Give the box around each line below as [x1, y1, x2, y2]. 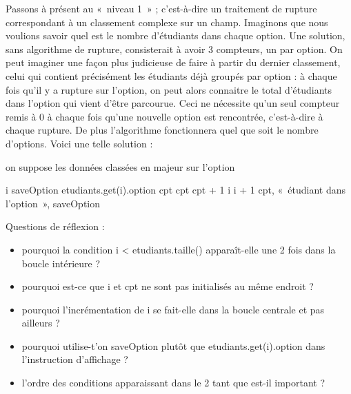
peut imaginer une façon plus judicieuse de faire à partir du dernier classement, [6, 55, 341, 70]
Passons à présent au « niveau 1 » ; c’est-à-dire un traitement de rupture [6, 1, 317, 15]
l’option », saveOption [6, 196, 101, 210]
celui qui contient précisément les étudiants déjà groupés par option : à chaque [6, 68, 337, 83]
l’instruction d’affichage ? [21, 352, 128, 366]
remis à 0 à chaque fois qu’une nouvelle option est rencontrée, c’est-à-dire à [6, 109, 323, 123]
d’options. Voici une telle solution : [6, 136, 153, 150]
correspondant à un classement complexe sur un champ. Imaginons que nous [6, 14, 328, 29]
